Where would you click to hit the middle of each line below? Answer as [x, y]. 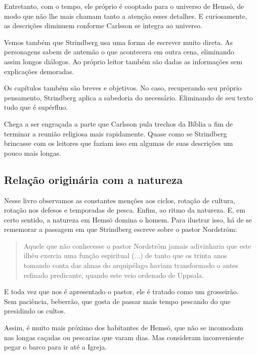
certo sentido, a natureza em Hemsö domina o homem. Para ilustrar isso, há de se [128, 219]
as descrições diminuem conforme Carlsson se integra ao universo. [103, 25]
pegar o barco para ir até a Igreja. [56, 347]
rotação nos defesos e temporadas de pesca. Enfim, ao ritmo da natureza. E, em [125, 210]
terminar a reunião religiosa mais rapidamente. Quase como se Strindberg [115, 133]
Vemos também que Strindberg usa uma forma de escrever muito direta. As [118, 42]
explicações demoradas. [39, 71]
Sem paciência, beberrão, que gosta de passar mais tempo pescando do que [117, 301]
